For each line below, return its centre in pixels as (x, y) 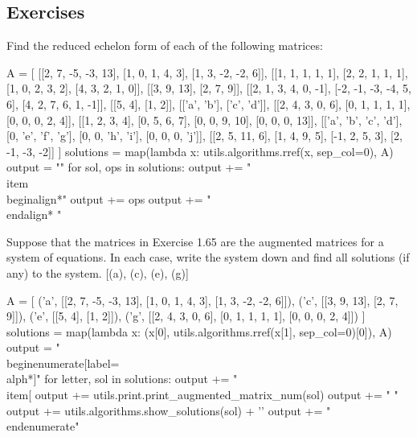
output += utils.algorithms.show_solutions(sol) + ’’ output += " (169, 410)
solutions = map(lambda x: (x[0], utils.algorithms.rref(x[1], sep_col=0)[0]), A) (199, 331)
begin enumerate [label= (63, 363)
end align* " (34, 214)
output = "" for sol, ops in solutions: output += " (129, 167)
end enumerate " (43, 426)
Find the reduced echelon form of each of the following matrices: (165, 45)
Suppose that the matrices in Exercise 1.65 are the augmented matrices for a (195, 241)
